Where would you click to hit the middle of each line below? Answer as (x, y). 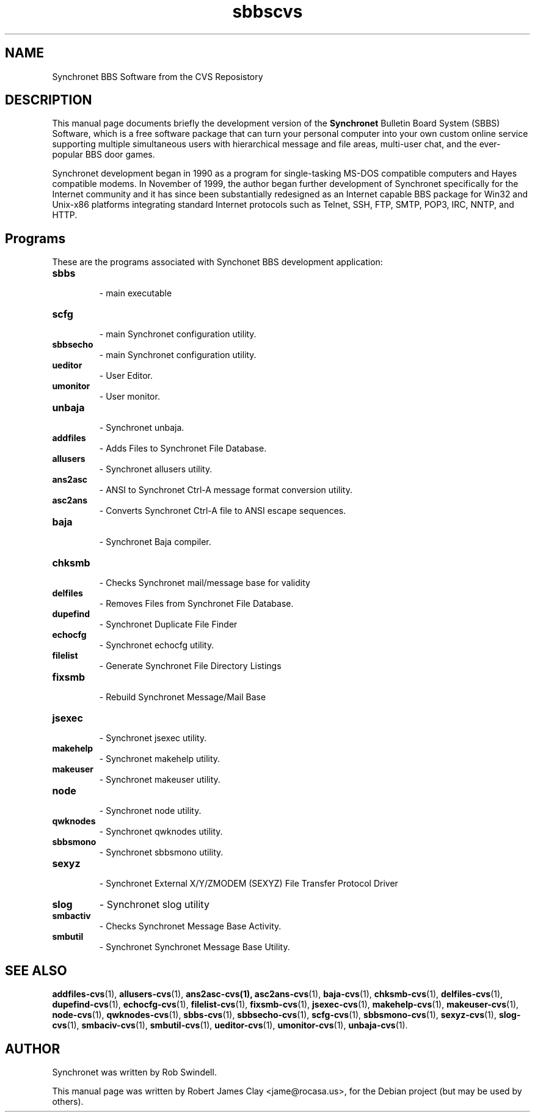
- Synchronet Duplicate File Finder (168, 624)
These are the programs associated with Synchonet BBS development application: (217, 262)
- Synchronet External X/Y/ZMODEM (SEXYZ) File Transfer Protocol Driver (249, 884)
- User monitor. (129, 397)
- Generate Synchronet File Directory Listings (190, 666)
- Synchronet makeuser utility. (160, 780)
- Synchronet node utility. (150, 811)
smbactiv (71, 916)
